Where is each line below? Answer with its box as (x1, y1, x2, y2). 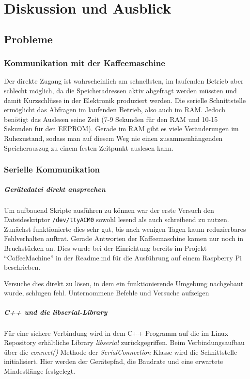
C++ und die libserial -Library (4, 307, 108, 317)
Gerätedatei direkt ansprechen (4, 184, 106, 194)
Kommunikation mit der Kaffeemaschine (4, 57, 165, 69)
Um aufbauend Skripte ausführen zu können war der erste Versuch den (4, 205, 214, 215)
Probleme (4, 31, 53, 46)
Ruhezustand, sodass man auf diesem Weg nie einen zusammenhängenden (4, 133, 223, 143)
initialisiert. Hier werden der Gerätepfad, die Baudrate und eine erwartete (4, 356, 223, 366)
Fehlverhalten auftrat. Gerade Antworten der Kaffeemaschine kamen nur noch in (4, 233, 244, 243)
